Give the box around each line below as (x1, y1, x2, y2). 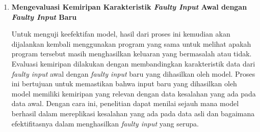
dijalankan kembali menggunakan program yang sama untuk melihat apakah (11, 38, 251, 49)
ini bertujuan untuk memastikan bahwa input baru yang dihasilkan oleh (11, 78, 237, 89)
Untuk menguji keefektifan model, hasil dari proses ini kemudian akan (11, 28, 230, 39)
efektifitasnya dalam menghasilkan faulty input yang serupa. (11, 118, 199, 128)
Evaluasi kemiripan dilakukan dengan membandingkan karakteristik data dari (11, 58, 255, 69)
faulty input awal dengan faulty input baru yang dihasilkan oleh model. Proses (11, 68, 255, 79)
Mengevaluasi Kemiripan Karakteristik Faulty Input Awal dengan (11, 2, 247, 12)
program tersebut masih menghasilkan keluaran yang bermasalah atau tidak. (11, 48, 252, 59)
